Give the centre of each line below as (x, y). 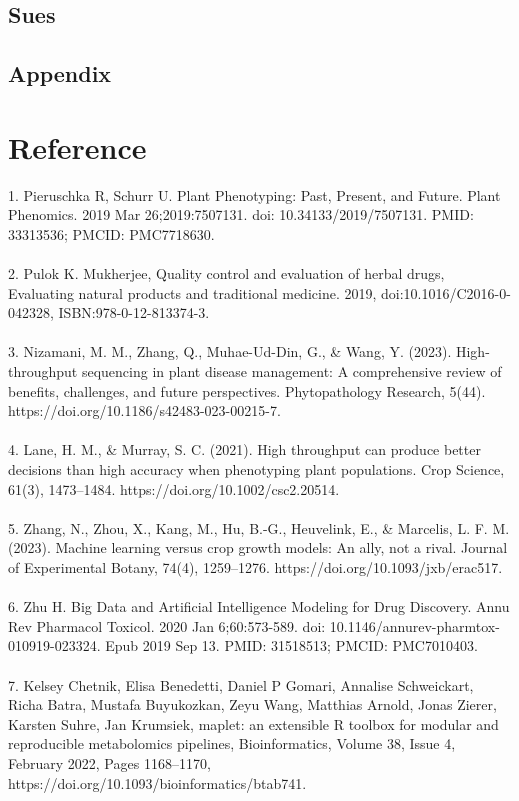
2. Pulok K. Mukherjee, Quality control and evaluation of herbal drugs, (226, 273)
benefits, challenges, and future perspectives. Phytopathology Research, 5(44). (247, 390)
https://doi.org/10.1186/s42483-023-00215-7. (144, 410)
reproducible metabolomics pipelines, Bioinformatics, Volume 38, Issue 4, (232, 743)
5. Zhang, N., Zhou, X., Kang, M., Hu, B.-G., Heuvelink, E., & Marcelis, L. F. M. (259, 527)
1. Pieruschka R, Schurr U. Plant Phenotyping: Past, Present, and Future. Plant (254, 194)
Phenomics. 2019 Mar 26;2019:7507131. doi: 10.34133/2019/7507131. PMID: (241, 214)
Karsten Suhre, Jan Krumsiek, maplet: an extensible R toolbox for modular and (253, 723)
